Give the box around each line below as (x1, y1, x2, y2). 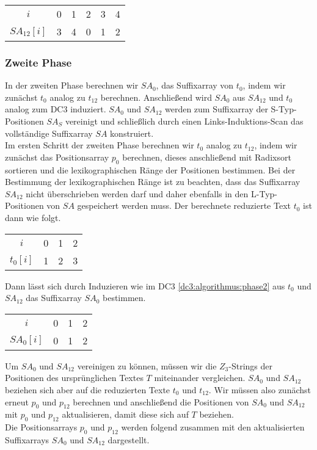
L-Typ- (251, 187, 277, 200)
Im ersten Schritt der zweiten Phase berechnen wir (5, 139, 194, 151)
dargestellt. (107, 433, 150, 446)
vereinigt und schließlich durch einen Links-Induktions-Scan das (65, 115, 304, 127)
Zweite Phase (5, 54, 72, 70)
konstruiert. (110, 126, 154, 139)
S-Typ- (271, 103, 297, 115)
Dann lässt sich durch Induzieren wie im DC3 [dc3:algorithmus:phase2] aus (5, 279, 285, 292)
